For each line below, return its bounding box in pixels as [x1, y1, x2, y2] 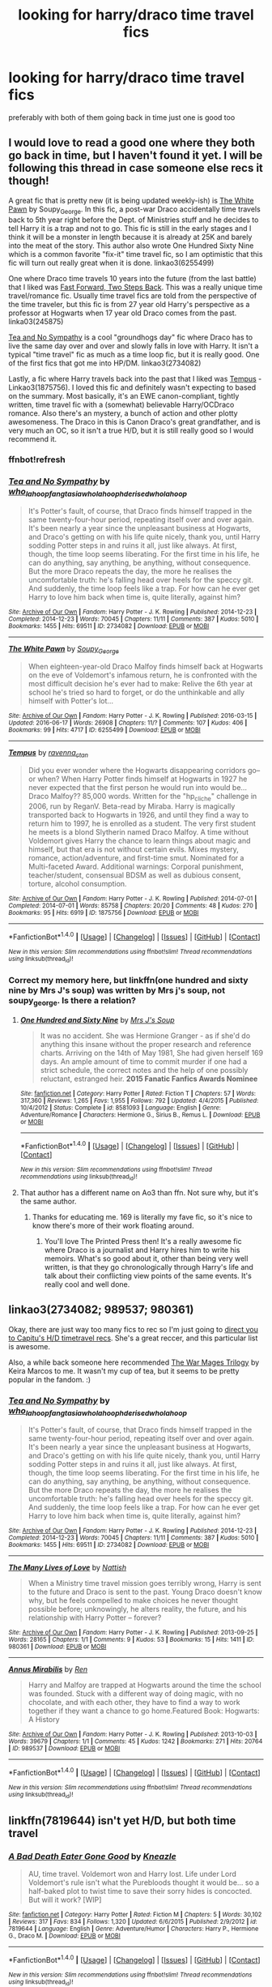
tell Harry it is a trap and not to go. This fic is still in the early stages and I [8, 223, 252, 233]
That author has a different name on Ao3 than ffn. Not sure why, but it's [19, 1187, 259, 1197]
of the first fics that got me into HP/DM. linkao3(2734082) [8, 358, 202, 368]
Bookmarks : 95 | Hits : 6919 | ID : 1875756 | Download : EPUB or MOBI [8, 909, 199, 917]
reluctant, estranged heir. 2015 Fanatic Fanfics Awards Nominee [40, 1074, 258, 1083]
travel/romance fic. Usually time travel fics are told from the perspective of [8, 290, 257, 301]
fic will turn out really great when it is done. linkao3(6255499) [8, 258, 215, 267]
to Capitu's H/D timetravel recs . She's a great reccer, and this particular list [8, 1333, 258, 1343]
